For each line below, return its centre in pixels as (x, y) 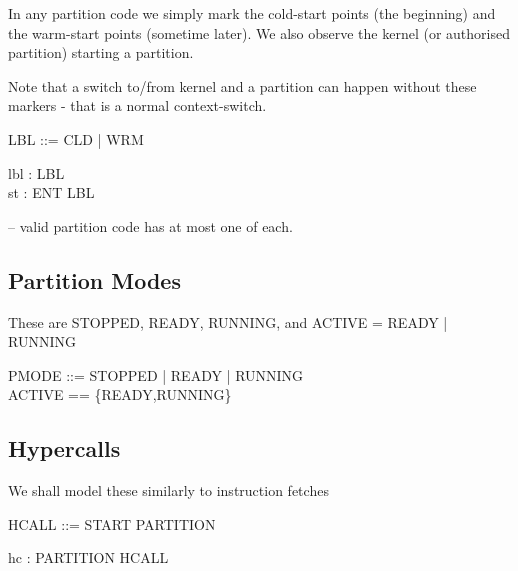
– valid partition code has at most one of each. (150, 225)
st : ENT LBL (51, 192)
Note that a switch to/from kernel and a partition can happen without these (242, 85)
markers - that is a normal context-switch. (137, 105)
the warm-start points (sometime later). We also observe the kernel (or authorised (259, 32)
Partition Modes (94, 279)
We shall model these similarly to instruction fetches (168, 490)
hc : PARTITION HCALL (88, 557)
